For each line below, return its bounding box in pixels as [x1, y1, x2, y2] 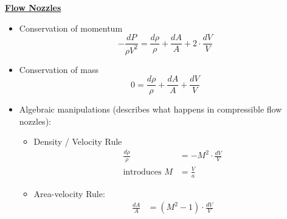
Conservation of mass [19, 63, 99, 75]
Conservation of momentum [19, 21, 123, 34]
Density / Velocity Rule [33, 135, 122, 148]
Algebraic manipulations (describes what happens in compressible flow [19, 103, 282, 116]
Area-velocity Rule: [33, 187, 105, 200]
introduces [123, 167, 162, 176]
